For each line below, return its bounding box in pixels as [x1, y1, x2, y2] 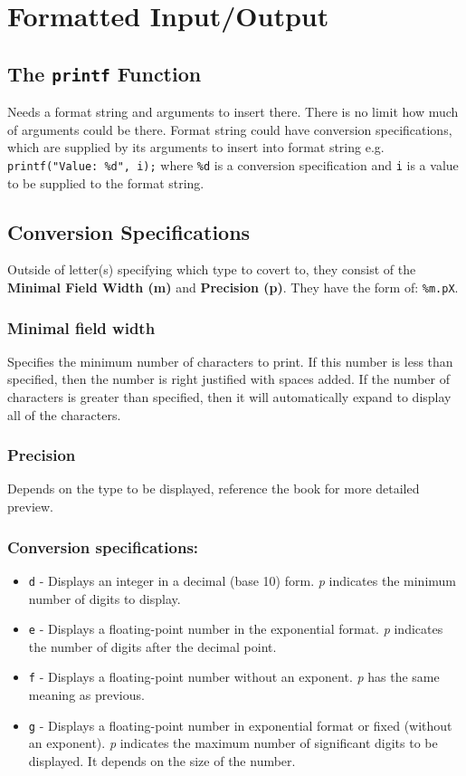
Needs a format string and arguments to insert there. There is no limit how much [7, 102, 459, 121]
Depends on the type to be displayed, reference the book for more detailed [7, 479, 420, 498]
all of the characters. [7, 405, 121, 424]
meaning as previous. [28, 685, 145, 704]
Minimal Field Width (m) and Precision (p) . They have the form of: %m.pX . [7, 277, 459, 296]
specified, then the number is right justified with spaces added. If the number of [7, 369, 450, 388]
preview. [7, 497, 53, 516]
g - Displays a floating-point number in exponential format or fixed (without [28, 715, 452, 734]
